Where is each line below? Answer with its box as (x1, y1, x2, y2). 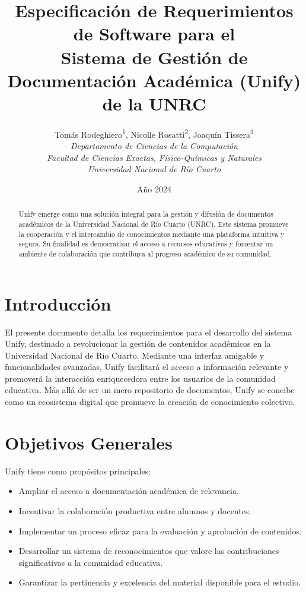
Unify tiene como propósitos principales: (5, 464, 151, 477)
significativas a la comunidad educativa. (18, 556, 163, 568)
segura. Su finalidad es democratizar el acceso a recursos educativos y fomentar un (18, 239, 273, 249)
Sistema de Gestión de (60, 45, 248, 69)
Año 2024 (137, 182, 171, 195)
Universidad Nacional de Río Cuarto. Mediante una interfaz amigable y (5, 349, 264, 361)
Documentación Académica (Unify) (7, 68, 301, 92)
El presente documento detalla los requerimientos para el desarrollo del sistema (5, 325, 292, 338)
